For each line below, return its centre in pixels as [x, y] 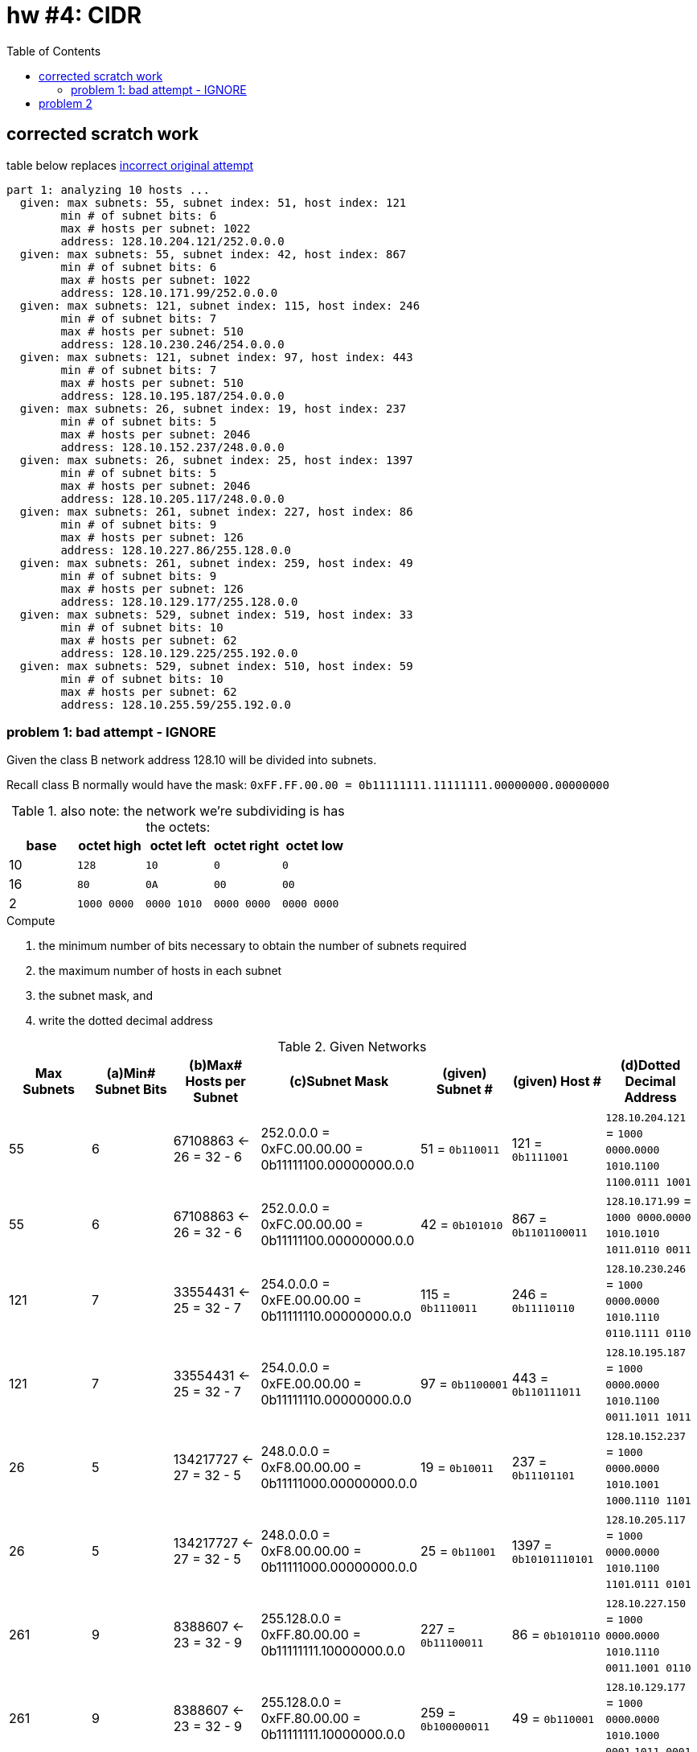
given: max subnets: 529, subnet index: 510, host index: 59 [216, 666]
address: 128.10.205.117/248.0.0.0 [172, 498]
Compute [31, 921]
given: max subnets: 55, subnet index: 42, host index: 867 [213, 254]
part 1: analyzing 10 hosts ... [108, 189]
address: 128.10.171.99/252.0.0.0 [169, 292]
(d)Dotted [650, 1065]
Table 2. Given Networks [352, 1047]
